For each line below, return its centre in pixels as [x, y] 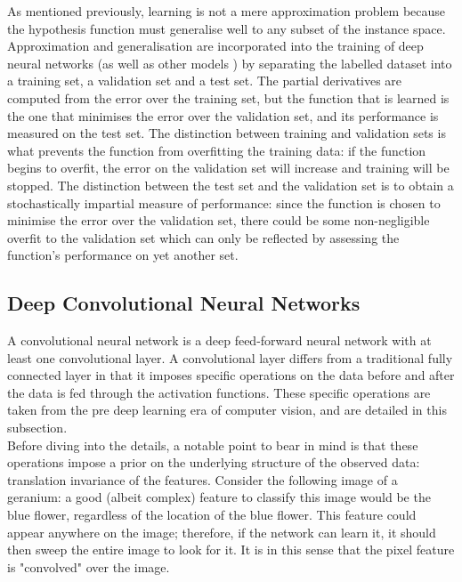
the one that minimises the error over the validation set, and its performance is [223, 115]
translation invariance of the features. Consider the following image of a [203, 479]
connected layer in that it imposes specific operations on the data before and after [231, 375]
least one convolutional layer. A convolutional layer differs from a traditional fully [230, 357]
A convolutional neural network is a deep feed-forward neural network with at [219, 340]
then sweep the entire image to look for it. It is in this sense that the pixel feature [231, 550]
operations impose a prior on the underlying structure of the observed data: [214, 462]
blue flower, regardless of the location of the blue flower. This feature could [212, 515]
